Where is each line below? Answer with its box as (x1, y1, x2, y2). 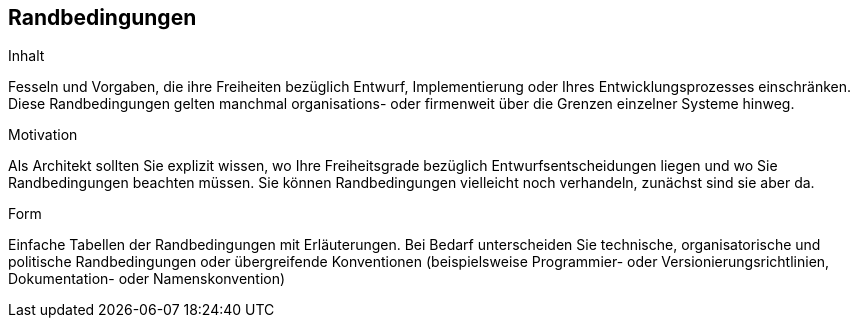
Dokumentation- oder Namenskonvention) (8, 270, 286, 288)
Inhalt (8, 47, 45, 65)
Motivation (8, 126, 78, 144)
